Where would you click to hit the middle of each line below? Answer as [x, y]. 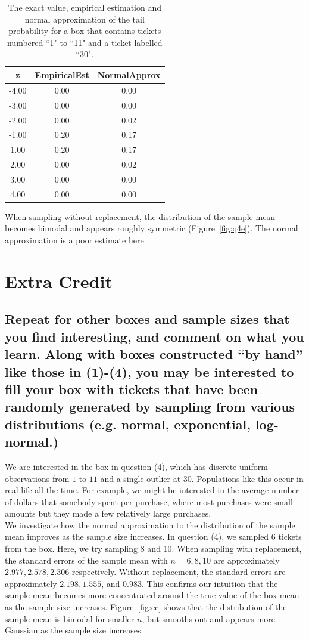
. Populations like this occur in [247, 478]
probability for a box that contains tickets [85, 31]
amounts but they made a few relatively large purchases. [108, 513]
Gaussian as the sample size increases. [74, 630]
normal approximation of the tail [85, 19]
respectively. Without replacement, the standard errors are [179, 572]
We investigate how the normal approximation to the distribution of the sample [150, 525]
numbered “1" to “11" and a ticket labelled [85, 42]
